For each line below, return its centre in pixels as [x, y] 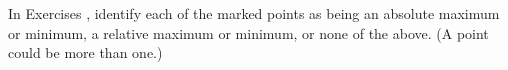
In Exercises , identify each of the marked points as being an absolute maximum [254, 13]
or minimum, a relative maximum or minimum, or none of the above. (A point [248, 32]
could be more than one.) [85, 52]
